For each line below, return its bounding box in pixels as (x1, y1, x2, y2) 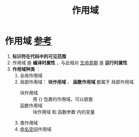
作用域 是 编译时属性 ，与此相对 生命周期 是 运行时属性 (12, 59, 128, 65)
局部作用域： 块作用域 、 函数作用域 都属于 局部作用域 (19, 79, 134, 85)
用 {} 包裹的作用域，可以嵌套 (32, 96, 93, 102)
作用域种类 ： (12, 66, 41, 72)
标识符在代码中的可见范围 (12, 53, 66, 59)
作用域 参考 (5, 35, 52, 47)
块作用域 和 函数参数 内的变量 (32, 108, 95, 115)
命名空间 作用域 (19, 126, 52, 132)
